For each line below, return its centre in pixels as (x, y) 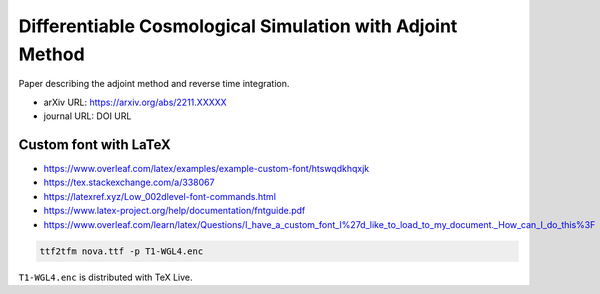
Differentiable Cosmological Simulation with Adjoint (238, 26)
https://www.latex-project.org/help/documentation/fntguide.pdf (174, 211)
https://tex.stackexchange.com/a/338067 (129, 182)
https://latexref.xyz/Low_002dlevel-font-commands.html (160, 196)
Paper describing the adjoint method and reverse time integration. (154, 84)
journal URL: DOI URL (87, 116)
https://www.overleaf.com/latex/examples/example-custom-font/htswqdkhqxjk (206, 169)
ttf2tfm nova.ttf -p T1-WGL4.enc (121, 251)
